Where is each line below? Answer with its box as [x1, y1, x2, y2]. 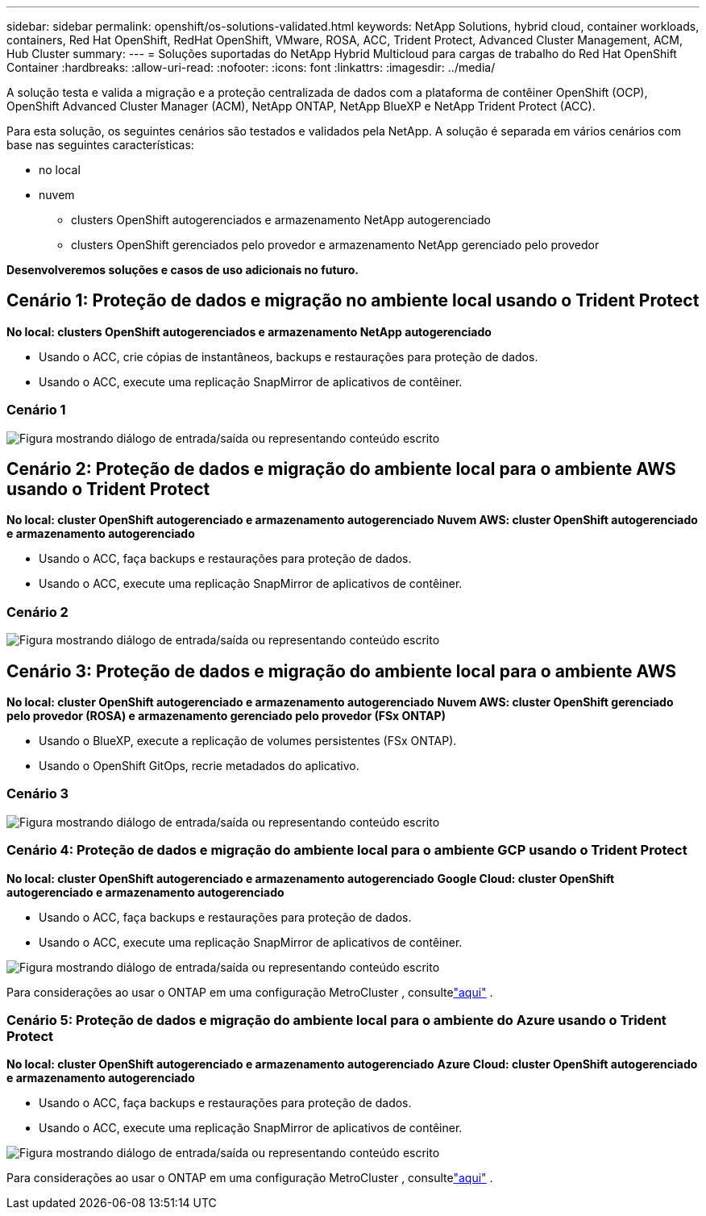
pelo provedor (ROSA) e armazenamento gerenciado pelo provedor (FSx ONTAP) [6, 709, 446, 723]
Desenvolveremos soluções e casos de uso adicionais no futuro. [6, 263, 359, 277]
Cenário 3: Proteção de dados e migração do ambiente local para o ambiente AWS [6, 660, 677, 681]
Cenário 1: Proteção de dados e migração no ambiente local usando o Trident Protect [6, 290, 700, 311]
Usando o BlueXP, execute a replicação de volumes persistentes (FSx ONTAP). [39, 734, 457, 748]
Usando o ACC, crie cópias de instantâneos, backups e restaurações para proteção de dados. [39, 349, 538, 364]
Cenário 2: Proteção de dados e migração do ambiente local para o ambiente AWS [6, 459, 676, 480]
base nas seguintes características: [6, 138, 194, 152]
